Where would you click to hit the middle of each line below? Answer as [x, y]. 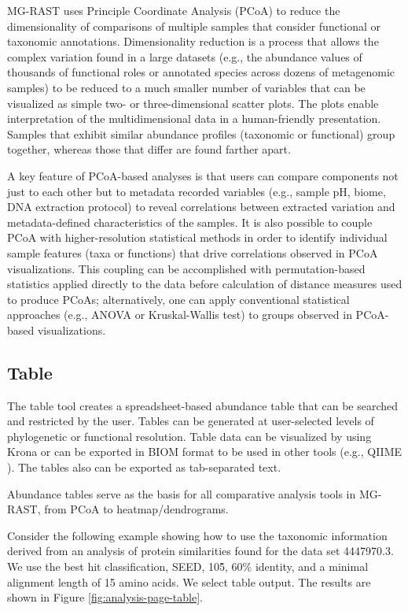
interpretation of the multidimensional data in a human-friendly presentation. [194, 118]
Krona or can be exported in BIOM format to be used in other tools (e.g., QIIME [205, 452]
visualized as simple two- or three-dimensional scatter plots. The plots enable [193, 103]
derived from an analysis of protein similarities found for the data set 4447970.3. [200, 551]
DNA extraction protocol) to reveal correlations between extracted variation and [201, 207]
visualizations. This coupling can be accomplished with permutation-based [186, 268]
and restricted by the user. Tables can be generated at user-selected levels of [191, 421]
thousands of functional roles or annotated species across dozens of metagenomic [201, 72]
